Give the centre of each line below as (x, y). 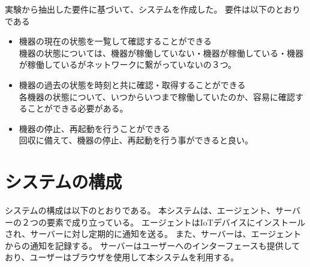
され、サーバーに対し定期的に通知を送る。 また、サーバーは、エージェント (153, 234)
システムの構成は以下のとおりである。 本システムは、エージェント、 (140, 210)
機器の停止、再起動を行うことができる (94, 128)
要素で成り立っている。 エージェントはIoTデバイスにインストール (176, 222)
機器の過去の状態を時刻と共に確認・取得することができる (132, 84)
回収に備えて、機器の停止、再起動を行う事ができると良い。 (136, 140)
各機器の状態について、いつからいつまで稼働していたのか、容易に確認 (157, 96)
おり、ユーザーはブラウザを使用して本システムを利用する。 (122, 257)
